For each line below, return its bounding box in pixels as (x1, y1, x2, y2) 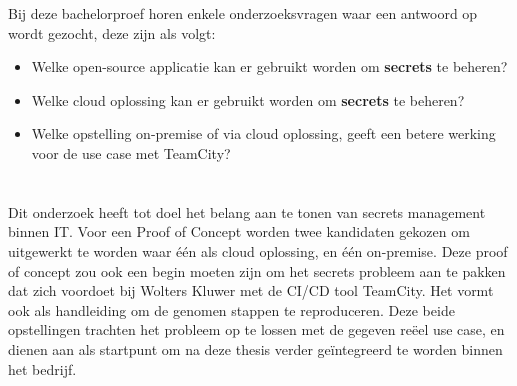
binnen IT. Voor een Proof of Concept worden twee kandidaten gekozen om (8, 221, 470, 242)
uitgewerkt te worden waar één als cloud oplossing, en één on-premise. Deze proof (8, 240, 508, 261)
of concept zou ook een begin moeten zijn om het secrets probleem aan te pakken (8, 260, 506, 281)
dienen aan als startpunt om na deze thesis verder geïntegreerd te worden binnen (8, 338, 503, 359)
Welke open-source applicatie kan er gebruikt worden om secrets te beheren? (31, 56, 508, 77)
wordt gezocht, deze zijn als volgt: (8, 22, 216, 43)
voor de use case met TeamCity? (31, 142, 231, 163)
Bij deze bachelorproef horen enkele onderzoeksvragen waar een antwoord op (8, 3, 478, 23)
